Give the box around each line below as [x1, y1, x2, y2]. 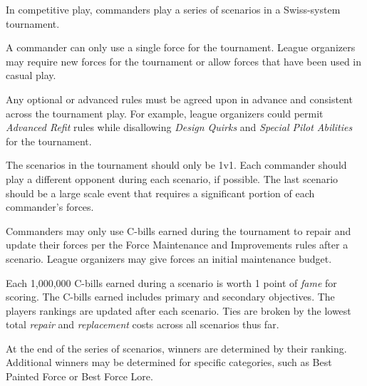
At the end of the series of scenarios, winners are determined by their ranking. [6, 340, 347, 355]
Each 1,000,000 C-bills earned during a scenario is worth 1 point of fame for [6, 275, 337, 290]
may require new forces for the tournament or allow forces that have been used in [6, 53, 362, 68]
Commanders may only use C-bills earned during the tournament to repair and [6, 223, 351, 238]
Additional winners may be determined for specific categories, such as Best [6, 355, 332, 370]
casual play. [6, 68, 56, 83]
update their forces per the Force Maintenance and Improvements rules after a [6, 237, 348, 252]
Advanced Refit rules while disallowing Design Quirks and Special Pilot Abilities [6, 120, 353, 135]
